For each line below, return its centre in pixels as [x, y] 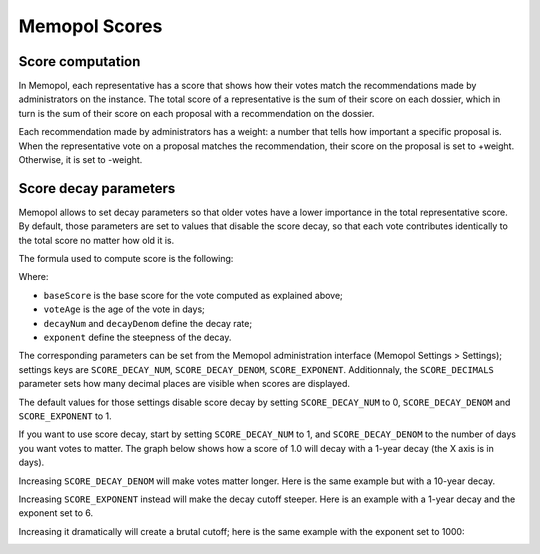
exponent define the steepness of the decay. [137, 337]
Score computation [79, 61]
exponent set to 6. [56, 513]
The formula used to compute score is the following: [126, 259]
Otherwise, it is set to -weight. [80, 160]
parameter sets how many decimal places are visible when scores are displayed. [184, 384]
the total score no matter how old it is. [96, 240]
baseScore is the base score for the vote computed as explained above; [193, 295]
